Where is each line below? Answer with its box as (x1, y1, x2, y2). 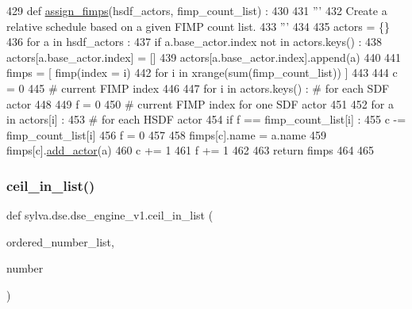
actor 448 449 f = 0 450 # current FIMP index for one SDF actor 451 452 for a (6, 95, 394, 112)
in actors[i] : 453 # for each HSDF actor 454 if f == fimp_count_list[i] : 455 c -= (6, 111, 406, 128)
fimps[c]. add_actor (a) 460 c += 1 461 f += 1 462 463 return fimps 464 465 (6, 142, 375, 158)
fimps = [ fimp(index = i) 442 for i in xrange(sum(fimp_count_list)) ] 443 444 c (6, 64, 398, 81)
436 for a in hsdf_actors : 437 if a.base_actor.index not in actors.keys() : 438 (6, 33, 383, 50)
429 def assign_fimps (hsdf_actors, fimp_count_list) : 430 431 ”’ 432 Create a (6, 2, 387, 18)
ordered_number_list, (6, 233, 114, 250)
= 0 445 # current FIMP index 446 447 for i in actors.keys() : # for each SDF (6, 79, 390, 96)
